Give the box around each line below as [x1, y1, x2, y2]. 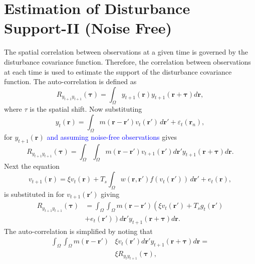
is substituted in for [4, 188, 65, 199]
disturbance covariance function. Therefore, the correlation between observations [4, 56, 251, 67]
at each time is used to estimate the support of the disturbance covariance [4, 66, 232, 77]
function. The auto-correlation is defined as [4, 76, 137, 87]
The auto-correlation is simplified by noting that [4, 225, 153, 236]
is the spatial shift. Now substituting [30, 104, 142, 114]
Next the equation [4, 161, 60, 171]
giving [101, 188, 120, 199]
